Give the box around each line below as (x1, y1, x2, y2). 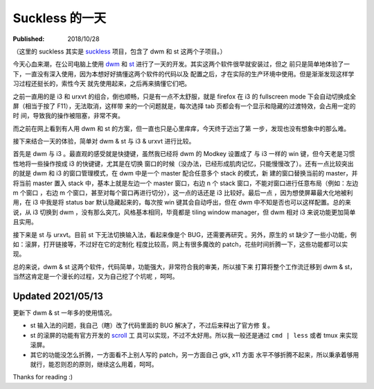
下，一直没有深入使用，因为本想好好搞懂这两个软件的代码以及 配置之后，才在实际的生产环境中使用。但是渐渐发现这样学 (12, 69, 355, 78)
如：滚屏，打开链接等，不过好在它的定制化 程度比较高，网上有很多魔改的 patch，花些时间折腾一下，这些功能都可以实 (12, 240, 348, 248)
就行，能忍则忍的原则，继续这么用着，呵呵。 (30, 361, 158, 368)
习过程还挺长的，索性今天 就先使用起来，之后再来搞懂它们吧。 (12, 80, 190, 88)
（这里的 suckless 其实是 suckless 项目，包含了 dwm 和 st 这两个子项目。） (12, 47, 226, 55)
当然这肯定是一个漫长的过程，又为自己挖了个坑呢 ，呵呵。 (12, 273, 179, 281)
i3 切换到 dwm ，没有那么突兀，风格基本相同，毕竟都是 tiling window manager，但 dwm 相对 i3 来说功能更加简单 (32, 208, 356, 216)
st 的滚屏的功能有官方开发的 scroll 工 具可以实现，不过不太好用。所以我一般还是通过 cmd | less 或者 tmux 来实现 (30, 331, 358, 339)
